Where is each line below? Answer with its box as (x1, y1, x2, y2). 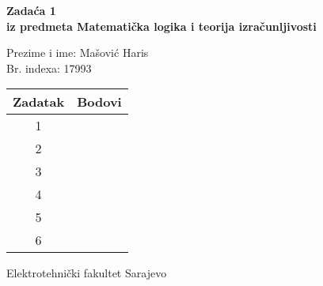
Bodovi (77, 92, 122, 111)
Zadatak (13, 92, 65, 111)
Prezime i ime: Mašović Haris (6, 44, 149, 61)
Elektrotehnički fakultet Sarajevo (6, 265, 167, 281)
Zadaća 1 (6, 2, 56, 18)
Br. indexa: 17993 (6, 59, 92, 76)
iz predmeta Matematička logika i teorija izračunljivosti (6, 17, 317, 34)
